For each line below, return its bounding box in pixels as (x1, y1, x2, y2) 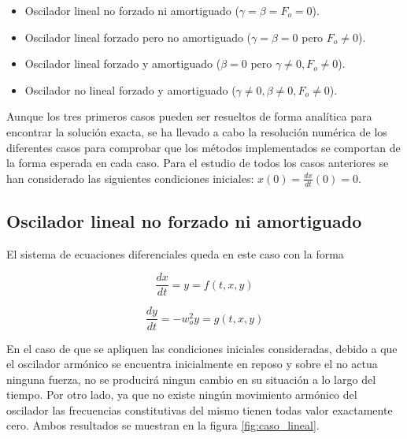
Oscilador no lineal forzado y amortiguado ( (24, 81, 236, 98)
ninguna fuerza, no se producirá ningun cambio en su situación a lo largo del (6, 370, 376, 387)
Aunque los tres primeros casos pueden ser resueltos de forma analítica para (6, 108, 372, 125)
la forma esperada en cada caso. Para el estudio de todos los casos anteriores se (6, 154, 389, 171)
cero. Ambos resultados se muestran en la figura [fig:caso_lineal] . (6, 417, 320, 433)
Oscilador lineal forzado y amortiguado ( (24, 55, 221, 72)
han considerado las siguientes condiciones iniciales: (6, 169, 254, 186)
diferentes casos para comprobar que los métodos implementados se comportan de (6, 139, 401, 155)
